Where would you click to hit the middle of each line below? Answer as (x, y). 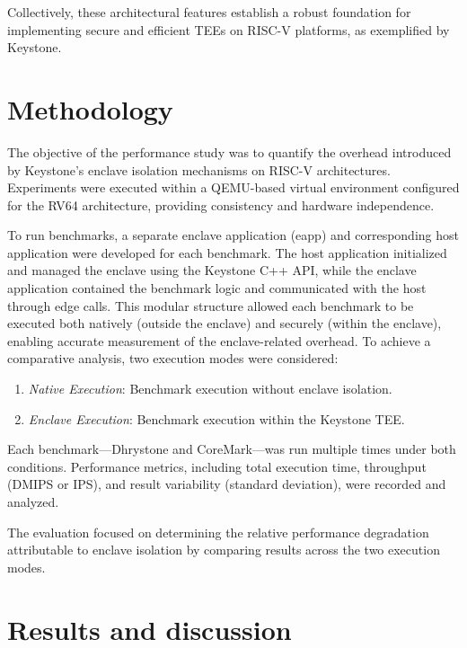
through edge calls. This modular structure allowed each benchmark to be (211, 305)
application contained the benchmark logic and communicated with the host (217, 288)
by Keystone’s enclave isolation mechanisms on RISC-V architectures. (199, 169)
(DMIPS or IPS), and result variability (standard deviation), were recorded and (227, 484)
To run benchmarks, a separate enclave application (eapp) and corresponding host (233, 235)
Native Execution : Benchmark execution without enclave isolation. (210, 389)
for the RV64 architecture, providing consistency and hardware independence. (221, 204)
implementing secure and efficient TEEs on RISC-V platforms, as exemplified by (229, 29)
